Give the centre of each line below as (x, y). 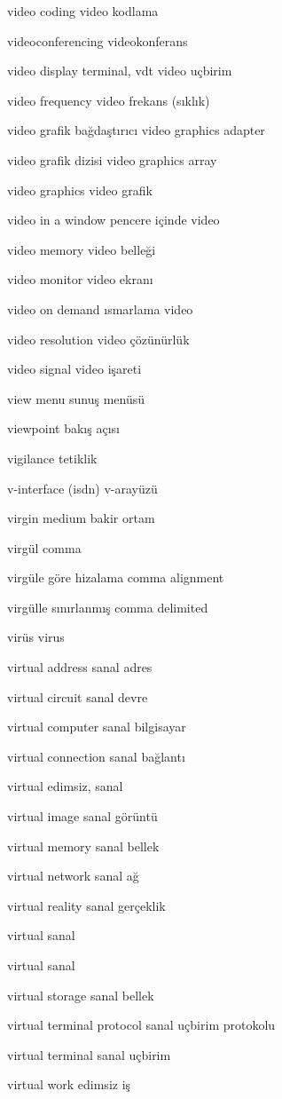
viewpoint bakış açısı (63, 428)
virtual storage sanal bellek (81, 995)
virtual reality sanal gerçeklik (86, 905)
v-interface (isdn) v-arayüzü (82, 488)
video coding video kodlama (83, 11)
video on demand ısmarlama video (100, 308)
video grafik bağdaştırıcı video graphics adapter (136, 130)
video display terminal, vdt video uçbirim (120, 71)
